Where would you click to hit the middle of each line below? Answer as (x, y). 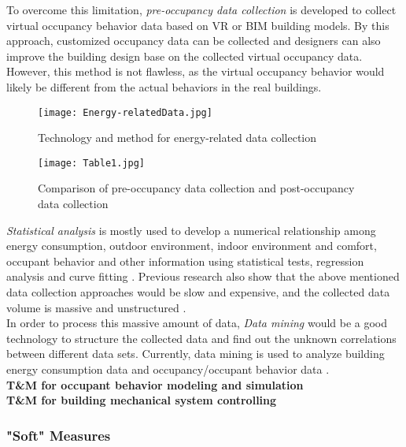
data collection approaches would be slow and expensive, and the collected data (198, 292)
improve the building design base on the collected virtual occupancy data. (185, 56)
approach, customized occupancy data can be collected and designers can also (194, 41)
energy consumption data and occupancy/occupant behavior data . (168, 369)
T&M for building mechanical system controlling (142, 400)
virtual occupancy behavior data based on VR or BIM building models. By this (198, 25)
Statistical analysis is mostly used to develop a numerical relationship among (191, 230)
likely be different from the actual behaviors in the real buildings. (164, 86)
